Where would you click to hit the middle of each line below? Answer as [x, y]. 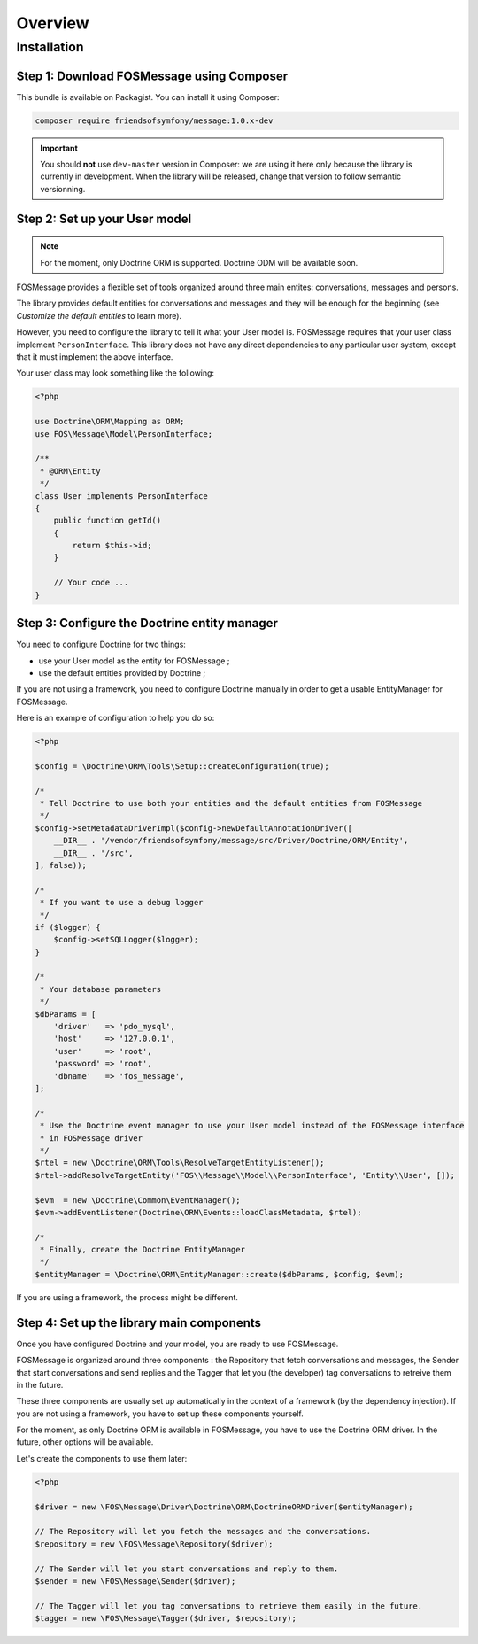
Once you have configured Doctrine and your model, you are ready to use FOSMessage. [177, 1344]
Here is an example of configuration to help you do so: [116, 718]
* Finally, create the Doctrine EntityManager [143, 1250]
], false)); [61, 865]
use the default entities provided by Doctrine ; [122, 672]
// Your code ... [91, 583]
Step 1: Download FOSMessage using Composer [152, 76]
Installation [50, 47]
